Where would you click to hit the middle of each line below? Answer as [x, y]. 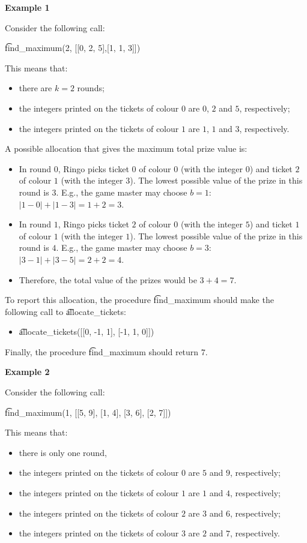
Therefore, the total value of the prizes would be [108, 279]
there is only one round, [63, 452]
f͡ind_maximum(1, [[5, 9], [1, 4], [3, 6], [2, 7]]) [88, 412]
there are [35, 88]
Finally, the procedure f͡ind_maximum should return [102, 351]
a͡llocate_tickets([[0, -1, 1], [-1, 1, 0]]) [87, 331]
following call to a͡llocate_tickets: [65, 311]
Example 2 [27, 372]
